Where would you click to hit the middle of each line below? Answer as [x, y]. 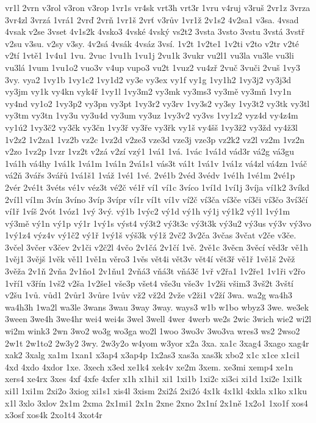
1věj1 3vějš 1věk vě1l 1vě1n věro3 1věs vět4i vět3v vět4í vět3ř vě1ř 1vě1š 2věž [150, 259]
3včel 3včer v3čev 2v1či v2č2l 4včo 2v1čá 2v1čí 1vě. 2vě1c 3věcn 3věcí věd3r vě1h [156, 247]
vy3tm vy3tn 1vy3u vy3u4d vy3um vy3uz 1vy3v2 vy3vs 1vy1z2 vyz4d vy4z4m [152, 115]
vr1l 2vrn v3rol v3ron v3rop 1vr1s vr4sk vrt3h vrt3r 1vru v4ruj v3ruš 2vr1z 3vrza [158, 7]
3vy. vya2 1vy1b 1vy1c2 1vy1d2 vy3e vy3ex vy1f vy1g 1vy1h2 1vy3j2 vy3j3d [148, 79]
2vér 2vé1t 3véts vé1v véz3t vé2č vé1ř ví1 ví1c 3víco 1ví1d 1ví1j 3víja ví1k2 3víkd [157, 187]
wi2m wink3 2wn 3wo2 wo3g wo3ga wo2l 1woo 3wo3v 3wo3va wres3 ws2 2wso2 [153, 331]
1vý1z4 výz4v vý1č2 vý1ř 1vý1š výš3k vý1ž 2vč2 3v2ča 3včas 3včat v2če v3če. [151, 235]
